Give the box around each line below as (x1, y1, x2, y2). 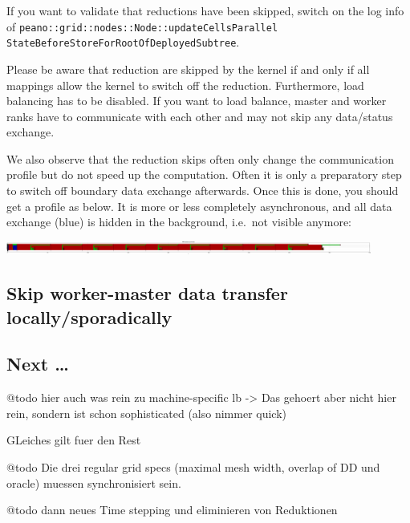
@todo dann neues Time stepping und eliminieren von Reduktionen (6, 501, 338, 518)
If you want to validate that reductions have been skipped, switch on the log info (6, 2, 404, 18)
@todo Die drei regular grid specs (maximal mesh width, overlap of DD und (6, 458, 380, 475)
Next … (6, 351, 69, 376)
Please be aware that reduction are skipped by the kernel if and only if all (6, 60, 370, 77)
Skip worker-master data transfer (6, 281, 288, 306)
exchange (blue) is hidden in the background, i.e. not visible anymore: (6, 213, 351, 230)
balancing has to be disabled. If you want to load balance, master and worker (6, 92, 387, 109)
